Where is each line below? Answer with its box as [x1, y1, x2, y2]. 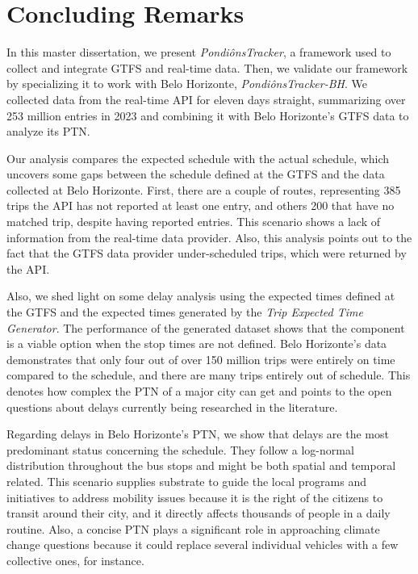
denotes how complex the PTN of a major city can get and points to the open [6, 383, 392, 399]
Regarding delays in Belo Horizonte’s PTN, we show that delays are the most [6, 425, 389, 442]
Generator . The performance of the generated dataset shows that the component [6, 319, 405, 336]
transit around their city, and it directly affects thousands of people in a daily [6, 505, 391, 522]
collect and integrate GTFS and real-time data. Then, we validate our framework [6, 59, 408, 76]
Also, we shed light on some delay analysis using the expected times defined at [6, 287, 395, 304]
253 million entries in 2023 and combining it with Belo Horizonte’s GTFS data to [6, 107, 409, 124]
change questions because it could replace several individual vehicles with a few [6, 536, 399, 553]
